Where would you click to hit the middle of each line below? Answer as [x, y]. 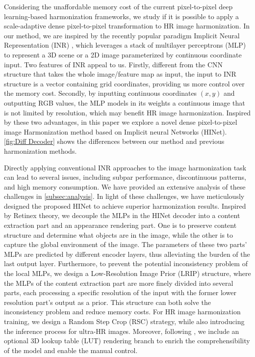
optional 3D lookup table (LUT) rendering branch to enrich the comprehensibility [127, 341]
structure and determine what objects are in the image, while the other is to [119, 234]
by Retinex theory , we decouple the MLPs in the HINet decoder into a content [122, 215]
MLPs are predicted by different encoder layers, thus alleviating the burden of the [127, 254]
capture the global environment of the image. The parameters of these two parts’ [126, 244]
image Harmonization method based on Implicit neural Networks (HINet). [115, 131]
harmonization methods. [40, 151]
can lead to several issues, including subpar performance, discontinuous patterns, [125, 177]
